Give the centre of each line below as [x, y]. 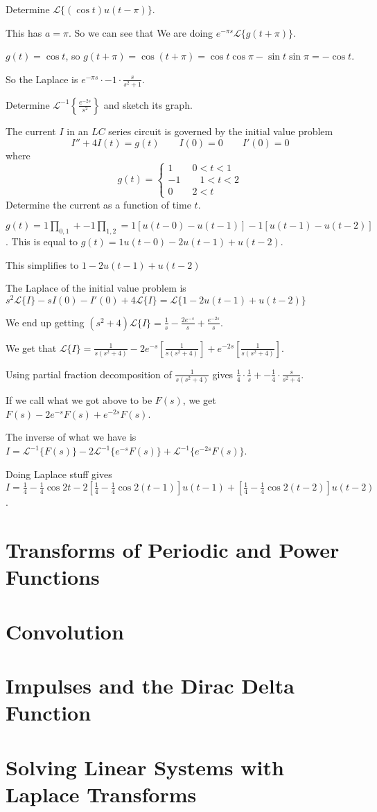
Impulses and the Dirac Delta [150, 685]
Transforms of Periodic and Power [173, 550]
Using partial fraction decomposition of [89, 374]
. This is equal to [42, 241]
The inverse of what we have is [71, 437]
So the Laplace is [42, 79]
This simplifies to [42, 264]
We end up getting [45, 322]
